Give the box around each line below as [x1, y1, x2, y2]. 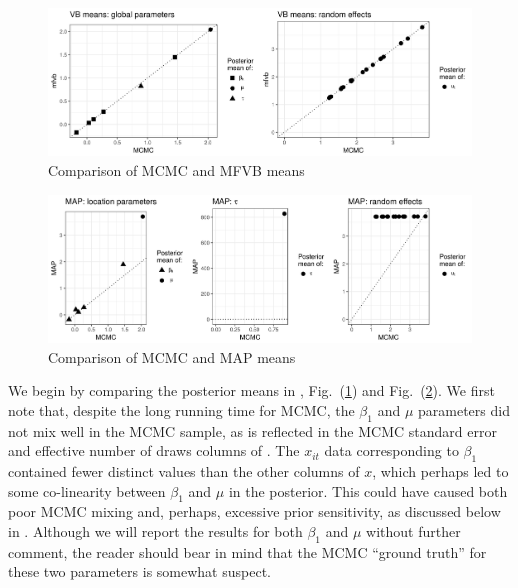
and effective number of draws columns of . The [8, 440, 300, 461]
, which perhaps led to [372, 460, 509, 481]
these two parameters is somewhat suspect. [8, 561, 271, 582]
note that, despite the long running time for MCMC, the [8, 399, 355, 420]
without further [366, 520, 461, 541]
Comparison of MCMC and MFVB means [48, 159, 305, 180]
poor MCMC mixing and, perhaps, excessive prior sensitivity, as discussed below [8, 501, 501, 522]
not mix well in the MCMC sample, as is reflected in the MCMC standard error [8, 420, 497, 441]
